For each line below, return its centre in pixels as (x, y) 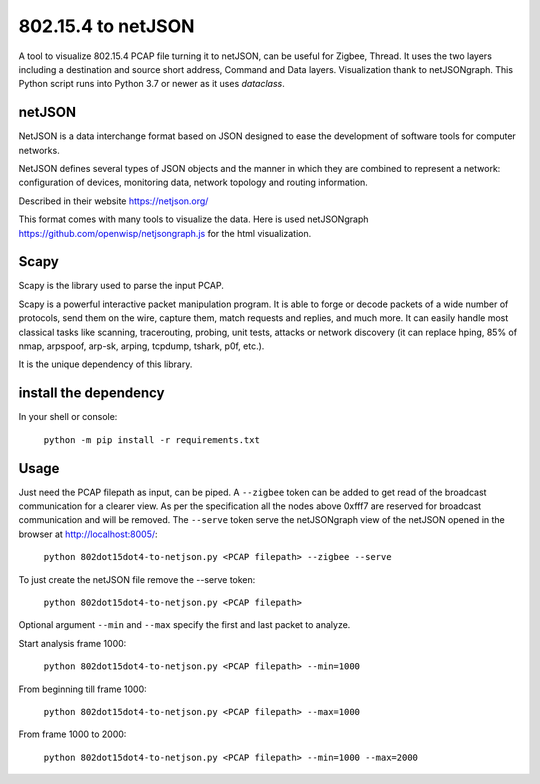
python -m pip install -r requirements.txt (151, 439)
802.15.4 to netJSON (106, 26)
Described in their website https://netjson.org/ (113, 201)
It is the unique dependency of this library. (105, 364)
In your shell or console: (68, 417)
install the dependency (91, 393)
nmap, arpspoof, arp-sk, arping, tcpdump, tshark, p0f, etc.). (141, 346)
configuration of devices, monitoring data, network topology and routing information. (193, 182)
